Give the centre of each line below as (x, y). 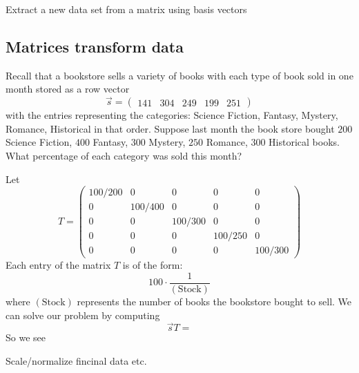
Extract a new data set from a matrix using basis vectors (126, 9)
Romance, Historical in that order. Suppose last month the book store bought (170, 128)
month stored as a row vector (68, 89)
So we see (26, 337)
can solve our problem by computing (83, 315)
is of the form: (153, 265)
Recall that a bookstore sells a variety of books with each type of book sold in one (179, 75)
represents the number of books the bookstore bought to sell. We (214, 302)
